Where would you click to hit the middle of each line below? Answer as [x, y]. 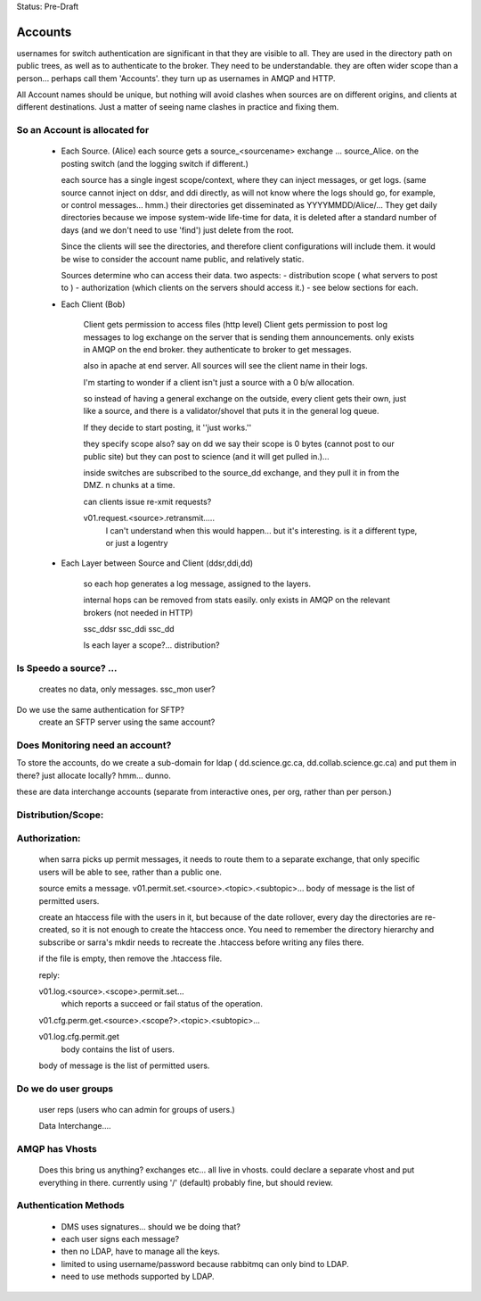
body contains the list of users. [118, 1049]
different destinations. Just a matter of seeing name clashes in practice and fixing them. [178, 107]
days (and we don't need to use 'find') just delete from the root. [177, 230]
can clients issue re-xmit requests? [147, 501]
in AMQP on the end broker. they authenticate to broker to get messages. [217, 349]
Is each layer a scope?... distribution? [151, 645]
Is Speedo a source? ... [67, 668]
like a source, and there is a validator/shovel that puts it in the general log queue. [231, 411]
